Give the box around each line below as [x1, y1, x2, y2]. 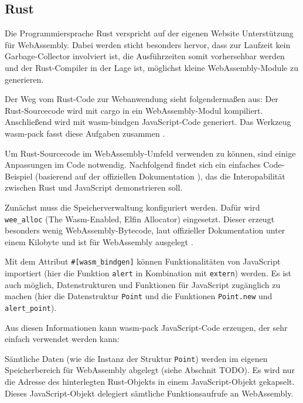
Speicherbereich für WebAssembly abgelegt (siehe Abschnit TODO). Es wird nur [5, 364, 295, 376]
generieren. [5, 73, 44, 85]
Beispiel [5, 170, 33, 182]
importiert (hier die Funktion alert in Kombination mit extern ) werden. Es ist [5, 267, 292, 279]
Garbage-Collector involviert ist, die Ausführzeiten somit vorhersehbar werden [5, 50, 285, 62]
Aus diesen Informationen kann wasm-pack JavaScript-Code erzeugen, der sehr [5, 321, 288, 333]
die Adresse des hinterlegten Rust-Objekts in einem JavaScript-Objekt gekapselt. [5, 375, 295, 388]
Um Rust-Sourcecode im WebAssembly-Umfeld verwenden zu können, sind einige [5, 147, 296, 159]
